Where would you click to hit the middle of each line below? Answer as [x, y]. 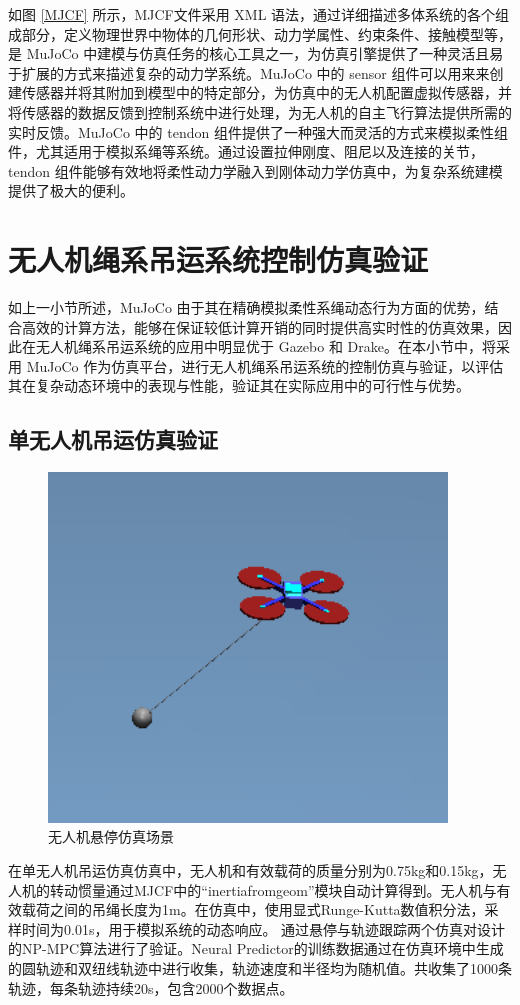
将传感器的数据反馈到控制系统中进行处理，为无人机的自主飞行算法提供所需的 [260, 111]
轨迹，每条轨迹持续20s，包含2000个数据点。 [151, 987]
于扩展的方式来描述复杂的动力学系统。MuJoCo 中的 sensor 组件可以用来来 [249, 72]
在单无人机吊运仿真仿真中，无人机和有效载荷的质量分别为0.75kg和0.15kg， [250, 870]
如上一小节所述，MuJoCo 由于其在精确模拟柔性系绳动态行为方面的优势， [246, 307]
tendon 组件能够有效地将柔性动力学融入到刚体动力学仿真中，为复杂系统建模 [255, 170]
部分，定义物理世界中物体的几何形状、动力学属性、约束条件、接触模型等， [266, 33]
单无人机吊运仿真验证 [113, 439]
